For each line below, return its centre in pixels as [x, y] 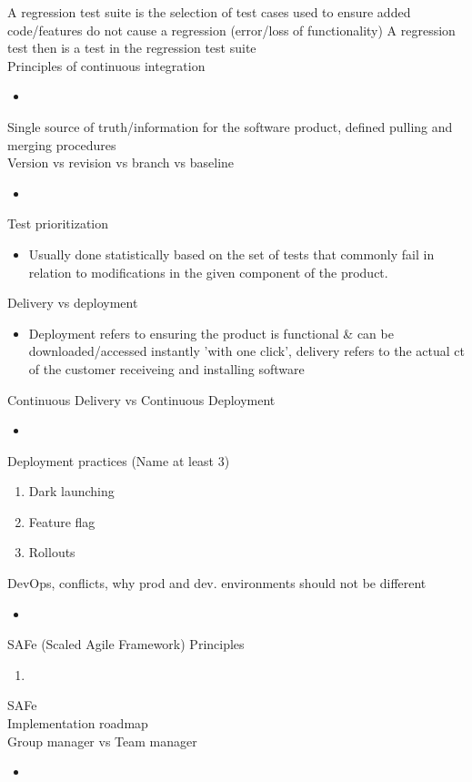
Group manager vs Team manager [102, 741]
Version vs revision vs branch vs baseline [121, 162]
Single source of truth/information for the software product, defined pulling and [230, 126]
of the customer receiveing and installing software [166, 368]
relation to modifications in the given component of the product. [208, 272]
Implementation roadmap [78, 723]
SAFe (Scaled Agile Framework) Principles [126, 644]
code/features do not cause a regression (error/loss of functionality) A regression [231, 30]
